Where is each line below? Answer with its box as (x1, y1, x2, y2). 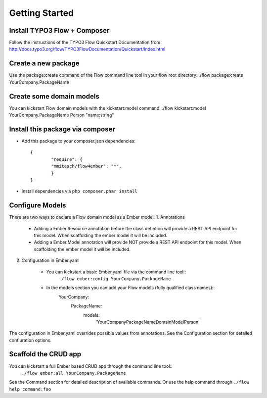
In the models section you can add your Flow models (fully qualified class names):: (46, 285, 215, 291)
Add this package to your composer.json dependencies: (21, 138, 136, 144)
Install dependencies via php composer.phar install (21, 188, 138, 194)
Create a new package (9, 59, 80, 68)
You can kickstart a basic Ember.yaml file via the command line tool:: (46, 269, 186, 275)
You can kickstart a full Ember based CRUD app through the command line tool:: (9, 363, 173, 369)
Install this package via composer (9, 125, 116, 133)
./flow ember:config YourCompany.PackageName (58, 276, 171, 282)
